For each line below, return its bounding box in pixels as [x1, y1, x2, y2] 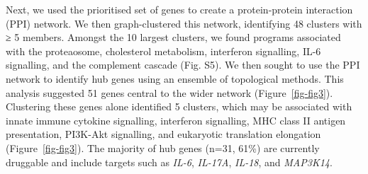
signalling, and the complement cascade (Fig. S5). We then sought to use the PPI [6, 57, 360, 72]
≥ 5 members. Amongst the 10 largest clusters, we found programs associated [6, 30, 341, 45]
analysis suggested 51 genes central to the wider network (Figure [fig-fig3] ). [6, 85, 333, 100]
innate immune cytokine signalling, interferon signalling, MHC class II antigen [6, 112, 346, 127]
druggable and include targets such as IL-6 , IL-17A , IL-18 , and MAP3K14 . [6, 154, 333, 169]
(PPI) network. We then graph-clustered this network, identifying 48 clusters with [6, 16, 362, 30]
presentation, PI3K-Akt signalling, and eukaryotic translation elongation [6, 127, 321, 141]
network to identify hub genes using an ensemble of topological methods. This [6, 71, 344, 86]
